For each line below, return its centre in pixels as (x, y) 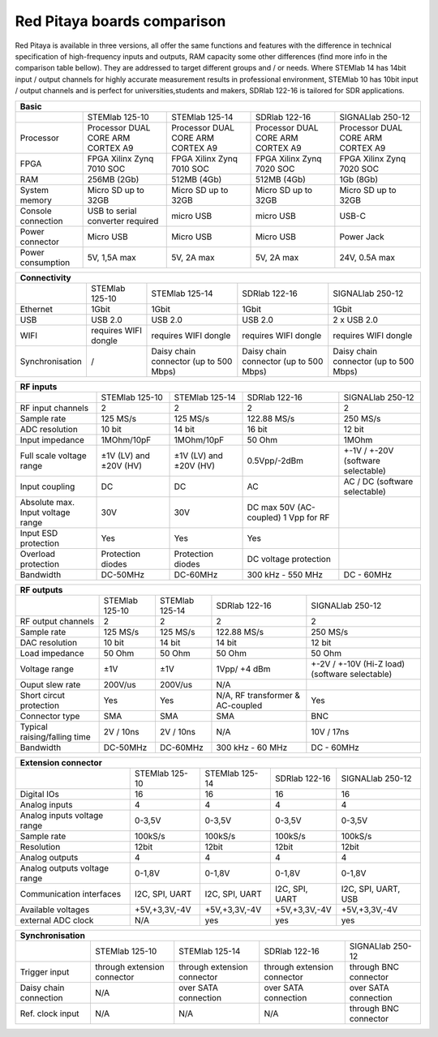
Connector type (50, 716)
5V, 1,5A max (112, 257)
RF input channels (54, 408)
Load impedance (52, 653)
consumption (45, 262)
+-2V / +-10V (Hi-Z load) (358, 663)
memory (36, 200)
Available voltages (55, 910)
